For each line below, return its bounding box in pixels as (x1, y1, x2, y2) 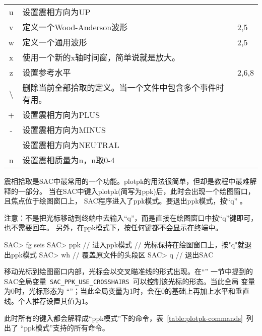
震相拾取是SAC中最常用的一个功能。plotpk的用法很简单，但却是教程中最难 (4, 176, 250, 186)
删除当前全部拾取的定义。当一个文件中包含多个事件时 (22, 82, 224, 93)
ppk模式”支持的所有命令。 (24, 322, 109, 333)
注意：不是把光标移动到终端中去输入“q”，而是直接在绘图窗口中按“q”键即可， (4, 212, 258, 223)
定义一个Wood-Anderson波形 (22, 21, 128, 33)
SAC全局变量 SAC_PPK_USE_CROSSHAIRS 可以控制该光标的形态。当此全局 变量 (4, 276, 255, 286)
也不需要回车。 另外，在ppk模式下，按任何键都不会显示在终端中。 (4, 222, 223, 233)
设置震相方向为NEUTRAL (22, 139, 119, 151)
